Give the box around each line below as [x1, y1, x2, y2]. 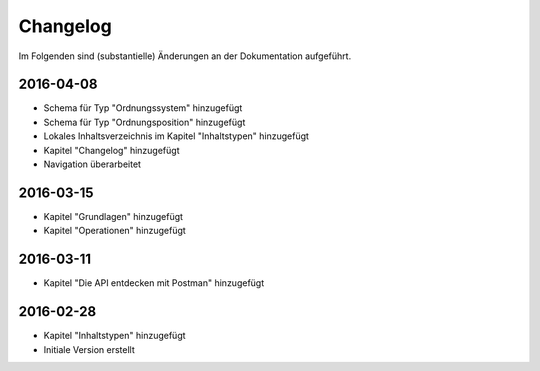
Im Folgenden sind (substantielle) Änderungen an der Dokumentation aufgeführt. [18, 50, 352, 62]
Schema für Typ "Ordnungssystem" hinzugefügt [43, 102, 243, 114]
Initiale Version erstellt [43, 343, 135, 355]
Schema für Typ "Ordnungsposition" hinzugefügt [43, 116, 246, 128]
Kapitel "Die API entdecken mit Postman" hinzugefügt [43, 277, 265, 289]
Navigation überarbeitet [43, 158, 142, 170]
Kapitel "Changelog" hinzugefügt [43, 144, 180, 156]
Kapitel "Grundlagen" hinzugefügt [43, 210, 184, 222]
